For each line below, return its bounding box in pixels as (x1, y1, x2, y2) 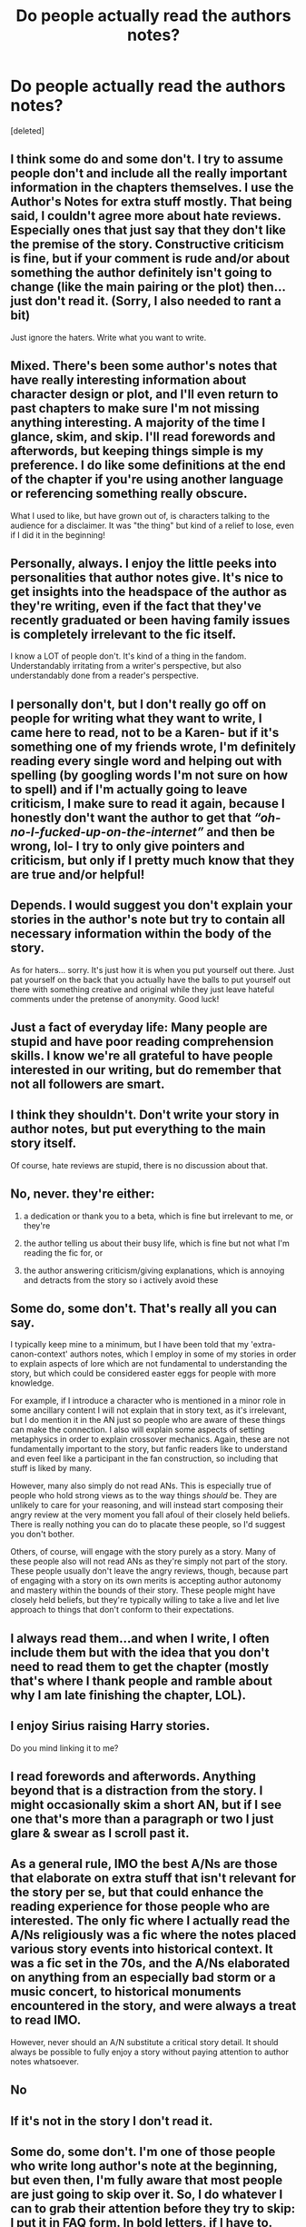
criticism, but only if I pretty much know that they (10, 852, 295, 868)
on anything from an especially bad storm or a (10, 1970, 276, 1985)
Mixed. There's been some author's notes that (10, 358, 278, 373)
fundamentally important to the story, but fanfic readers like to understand (10, 1444, 288, 1455)
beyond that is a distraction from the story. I (10, 1783, 263, 1798)
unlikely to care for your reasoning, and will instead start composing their (10, 1500, 284, 1511)
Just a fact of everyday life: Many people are (10, 1019, 268, 1035)
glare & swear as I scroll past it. (10, 1825, 190, 1841)
